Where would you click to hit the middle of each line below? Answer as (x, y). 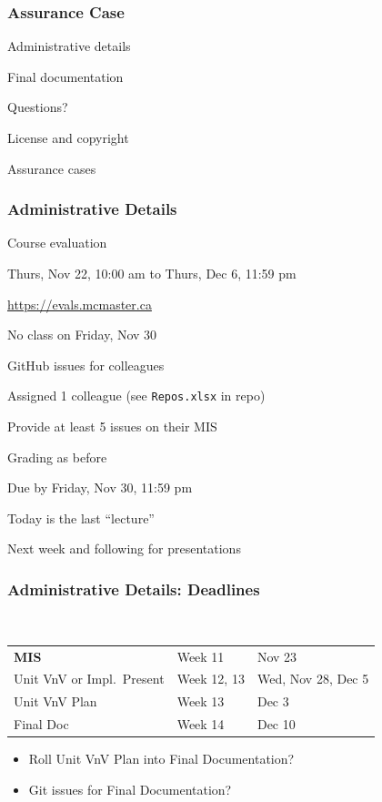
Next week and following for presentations (124, 548)
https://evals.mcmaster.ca (80, 304)
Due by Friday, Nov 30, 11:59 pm (100, 487)
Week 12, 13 (211, 679)
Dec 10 (276, 724)
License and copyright (68, 137)
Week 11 (201, 656)
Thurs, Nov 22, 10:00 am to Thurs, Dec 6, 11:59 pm (152, 273)
